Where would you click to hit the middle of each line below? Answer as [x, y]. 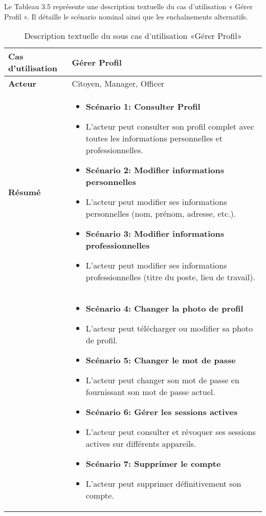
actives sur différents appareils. [141, 444]
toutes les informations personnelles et [154, 138]
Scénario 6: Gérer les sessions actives [162, 412]
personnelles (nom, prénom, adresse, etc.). [161, 214]
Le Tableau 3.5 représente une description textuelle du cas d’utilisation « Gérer [128, 6]
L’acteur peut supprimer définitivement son [163, 484]
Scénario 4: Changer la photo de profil [164, 308]
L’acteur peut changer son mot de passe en [162, 380]
